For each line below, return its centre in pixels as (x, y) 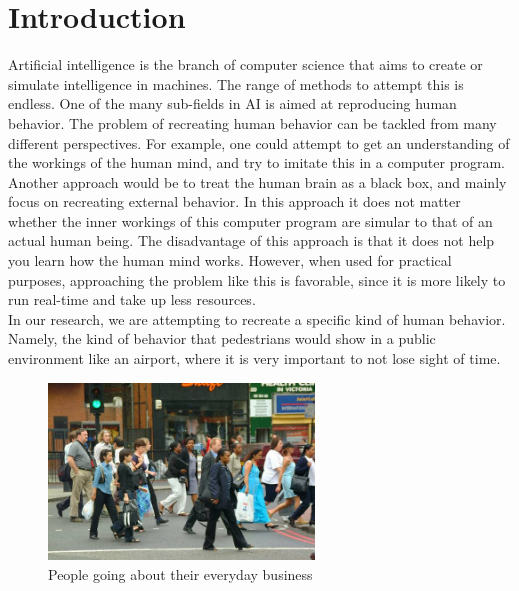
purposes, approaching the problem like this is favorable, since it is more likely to (257, 279)
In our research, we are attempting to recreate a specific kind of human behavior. (257, 318)
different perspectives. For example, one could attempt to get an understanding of (259, 142)
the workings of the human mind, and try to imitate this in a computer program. (256, 162)
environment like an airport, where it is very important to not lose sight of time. (254, 358)
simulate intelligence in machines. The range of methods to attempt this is (236, 83)
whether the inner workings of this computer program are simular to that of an (250, 220)
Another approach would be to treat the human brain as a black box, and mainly (257, 181)
